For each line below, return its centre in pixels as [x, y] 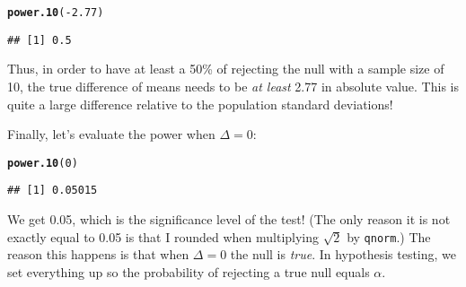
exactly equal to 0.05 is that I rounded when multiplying [163, 236]
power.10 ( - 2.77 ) [56, 13]
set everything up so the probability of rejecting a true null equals [189, 271]
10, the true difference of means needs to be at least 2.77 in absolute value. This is [233, 86]
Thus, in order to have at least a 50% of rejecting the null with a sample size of [226, 69]
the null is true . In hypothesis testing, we [343, 254]
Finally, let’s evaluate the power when [111, 134]
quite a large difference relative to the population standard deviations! [200, 104]
